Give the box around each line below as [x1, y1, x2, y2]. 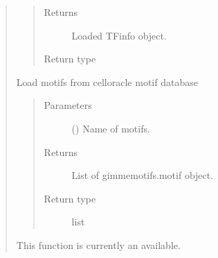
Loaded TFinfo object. [71, 28, 167, 42]
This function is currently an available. [16, 237, 181, 252]
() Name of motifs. [71, 121, 150, 135]
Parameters [44, 98, 92, 112]
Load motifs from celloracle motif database [16, 74, 198, 89]
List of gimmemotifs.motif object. [71, 168, 214, 182]
